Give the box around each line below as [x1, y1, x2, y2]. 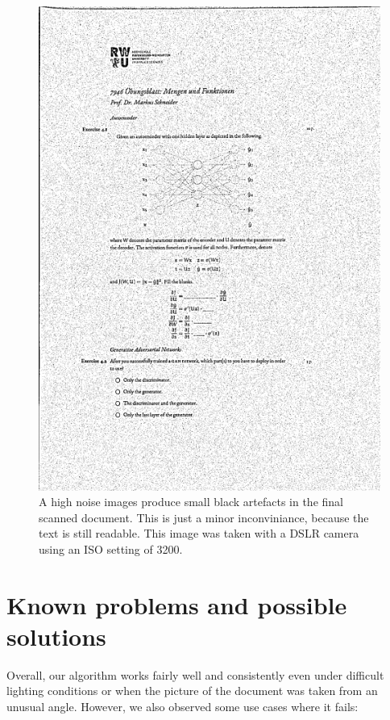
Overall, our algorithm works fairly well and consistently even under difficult [6, 666, 384, 683]
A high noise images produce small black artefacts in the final [39, 493, 343, 510]
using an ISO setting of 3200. [39, 540, 183, 557]
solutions [6, 619, 106, 652]
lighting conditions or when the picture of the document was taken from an [6, 682, 378, 699]
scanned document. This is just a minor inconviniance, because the [39, 509, 369, 525]
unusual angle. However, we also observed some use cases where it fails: [6, 698, 359, 714]
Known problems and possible [6, 588, 347, 621]
